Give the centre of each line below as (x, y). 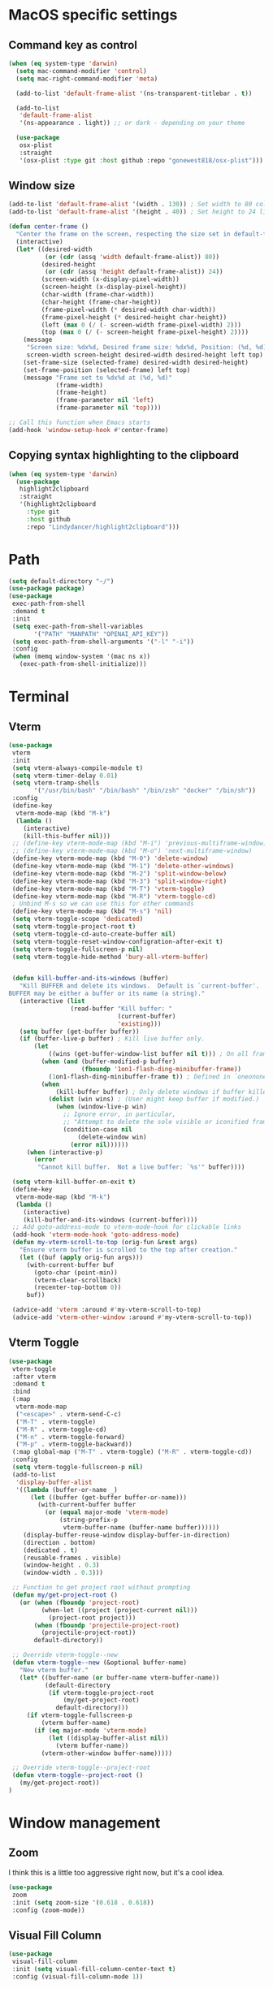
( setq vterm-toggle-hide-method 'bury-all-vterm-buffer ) (110, 957)
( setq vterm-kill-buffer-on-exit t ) (74, 1182)
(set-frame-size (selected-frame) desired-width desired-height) (136, 362)
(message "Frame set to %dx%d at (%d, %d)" (98, 378)
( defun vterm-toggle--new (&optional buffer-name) (99, 1663)
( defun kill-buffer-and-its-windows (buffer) (90, 979)
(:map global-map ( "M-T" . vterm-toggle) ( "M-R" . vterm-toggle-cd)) (132, 1452)
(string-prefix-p (89, 1520)
